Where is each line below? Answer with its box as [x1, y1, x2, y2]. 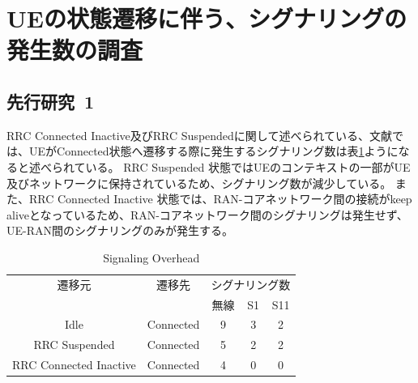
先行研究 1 [6, 88, 95, 113]
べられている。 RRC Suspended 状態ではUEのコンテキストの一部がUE [40, 158, 411, 175]
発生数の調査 [6, 33, 143, 66]
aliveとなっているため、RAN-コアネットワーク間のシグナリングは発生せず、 [6, 206, 408, 223]
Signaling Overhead [103, 249, 200, 266]
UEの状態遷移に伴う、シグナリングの [6, 2, 407, 35]
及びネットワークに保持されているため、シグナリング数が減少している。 [6, 174, 392, 191]
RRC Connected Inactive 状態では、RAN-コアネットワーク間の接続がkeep [28, 190, 412, 207]
